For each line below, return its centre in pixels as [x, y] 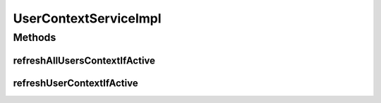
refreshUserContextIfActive [75, 83]
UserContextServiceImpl [87, 18]
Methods [35, 37]
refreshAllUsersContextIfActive [84, 60]
